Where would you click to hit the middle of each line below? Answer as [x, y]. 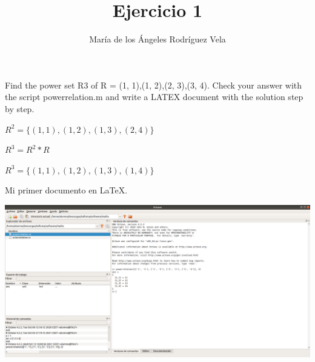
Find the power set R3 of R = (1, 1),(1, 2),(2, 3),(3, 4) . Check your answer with [154, 85]
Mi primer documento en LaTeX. [66, 190]
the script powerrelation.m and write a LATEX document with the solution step [154, 97]
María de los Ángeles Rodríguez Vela [157, 39]
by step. [20, 108]
